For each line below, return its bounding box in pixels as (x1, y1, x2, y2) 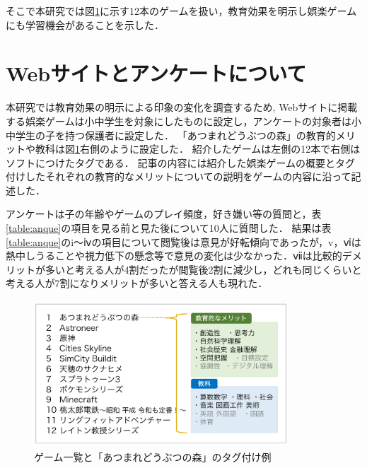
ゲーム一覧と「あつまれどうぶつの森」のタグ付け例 (34, 450, 272, 464)
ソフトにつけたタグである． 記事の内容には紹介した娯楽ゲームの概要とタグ (6, 155, 356, 170)
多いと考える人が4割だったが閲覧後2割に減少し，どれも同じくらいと (45, 262, 362, 276)
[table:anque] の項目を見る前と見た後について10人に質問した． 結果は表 (6, 221, 332, 235)
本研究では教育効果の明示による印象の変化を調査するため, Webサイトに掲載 (6, 100, 358, 115)
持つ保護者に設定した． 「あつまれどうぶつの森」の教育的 (64, 127, 336, 142)
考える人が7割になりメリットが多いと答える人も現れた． (6, 276, 268, 291)
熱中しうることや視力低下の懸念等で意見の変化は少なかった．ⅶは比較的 (6, 248, 342, 263)
